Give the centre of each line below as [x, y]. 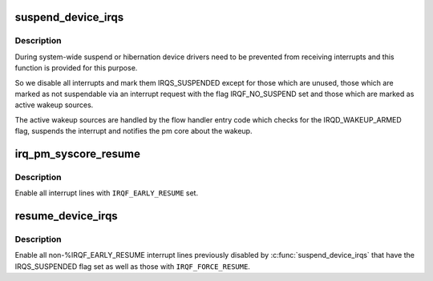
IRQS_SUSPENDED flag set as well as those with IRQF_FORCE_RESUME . [132, 266]
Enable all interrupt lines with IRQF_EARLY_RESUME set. [107, 193]
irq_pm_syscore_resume [77, 153]
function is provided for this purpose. [76, 68]
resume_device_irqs [66, 216]
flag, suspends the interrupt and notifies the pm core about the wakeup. [134, 131]
